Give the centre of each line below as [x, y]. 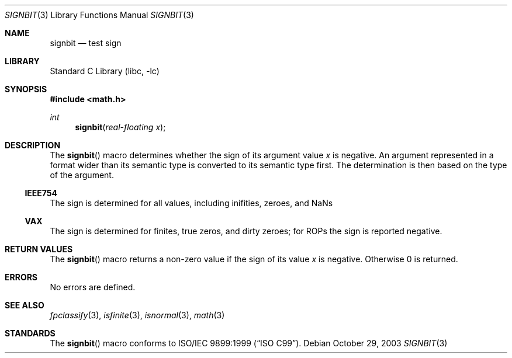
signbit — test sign [86, 43]
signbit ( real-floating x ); [120, 127]
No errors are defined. [93, 287]
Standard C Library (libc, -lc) [105, 71]
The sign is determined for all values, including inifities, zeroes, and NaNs [191, 203]
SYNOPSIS [26, 89]
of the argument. [82, 175]
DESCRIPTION [33, 145]
